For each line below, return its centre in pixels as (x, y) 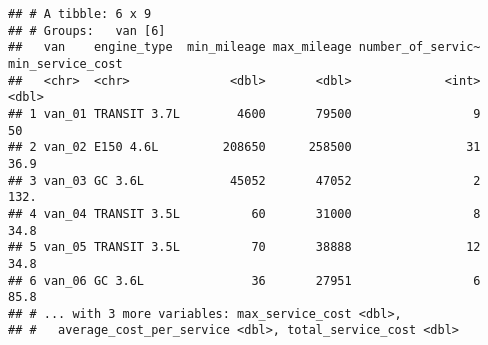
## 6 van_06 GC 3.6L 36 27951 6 (244, 280)
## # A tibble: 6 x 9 (80, 14)
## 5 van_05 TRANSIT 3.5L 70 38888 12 (244, 247)
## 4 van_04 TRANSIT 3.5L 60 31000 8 (244, 213)
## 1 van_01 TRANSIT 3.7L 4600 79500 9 (244, 113)
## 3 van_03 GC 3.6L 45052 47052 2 (244, 180)
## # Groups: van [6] (87, 30)
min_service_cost (65, 63)
